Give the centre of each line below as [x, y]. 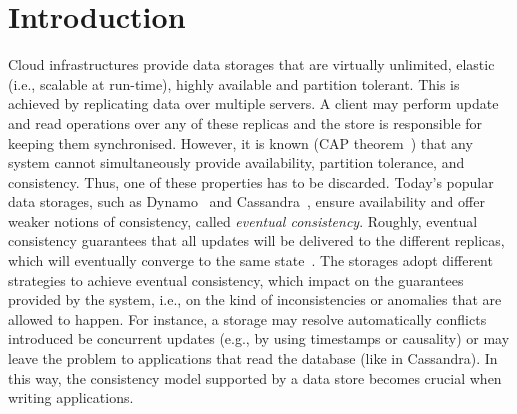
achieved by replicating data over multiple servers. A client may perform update [253, 103]
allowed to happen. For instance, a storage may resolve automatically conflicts [247, 318]
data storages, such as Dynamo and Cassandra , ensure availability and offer [246, 201]
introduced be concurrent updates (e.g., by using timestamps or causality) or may [259, 338]
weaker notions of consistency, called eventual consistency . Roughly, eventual [243, 220]
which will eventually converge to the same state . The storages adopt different [250, 260]
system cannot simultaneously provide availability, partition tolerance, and [236, 162]
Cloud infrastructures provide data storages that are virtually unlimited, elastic [251, 64]
